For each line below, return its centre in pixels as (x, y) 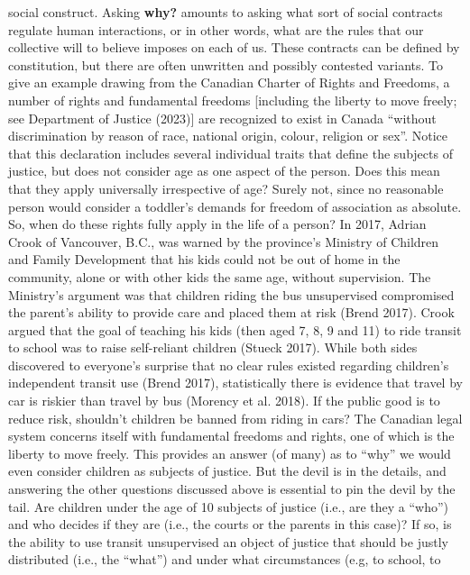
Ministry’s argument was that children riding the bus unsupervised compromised (231, 294)
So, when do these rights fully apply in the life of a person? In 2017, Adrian (217, 224)
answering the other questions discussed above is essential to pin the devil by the (232, 489)
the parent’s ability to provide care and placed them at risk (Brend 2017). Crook (231, 312)
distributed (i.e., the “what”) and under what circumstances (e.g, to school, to (225, 559)
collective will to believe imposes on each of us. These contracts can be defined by (234, 47)
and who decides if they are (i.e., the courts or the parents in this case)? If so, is (230, 524)
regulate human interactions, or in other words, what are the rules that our (216, 29)
